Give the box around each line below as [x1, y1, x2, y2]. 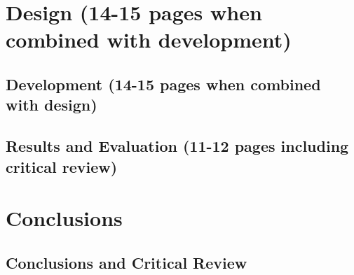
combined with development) [6, 25, 292, 54]
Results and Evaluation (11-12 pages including [6, 135, 349, 157]
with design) [6, 94, 97, 115]
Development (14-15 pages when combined [6, 73, 321, 94]
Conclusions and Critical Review [6, 251, 247, 273]
